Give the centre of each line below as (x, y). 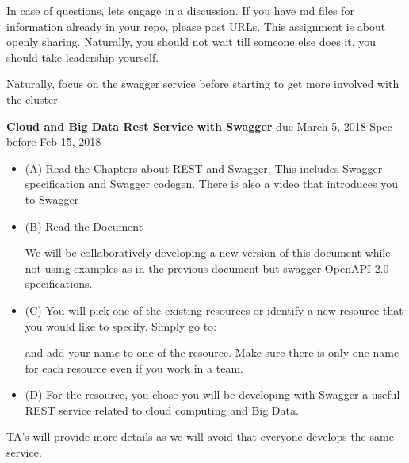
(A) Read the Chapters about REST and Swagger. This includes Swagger (204, 168)
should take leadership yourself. (83, 57)
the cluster (32, 99)
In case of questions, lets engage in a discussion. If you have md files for (180, 10)
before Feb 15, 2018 (54, 142)
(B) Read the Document (84, 226)
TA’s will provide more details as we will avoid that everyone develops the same (200, 436)
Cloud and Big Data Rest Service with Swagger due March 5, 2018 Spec (199, 126)
